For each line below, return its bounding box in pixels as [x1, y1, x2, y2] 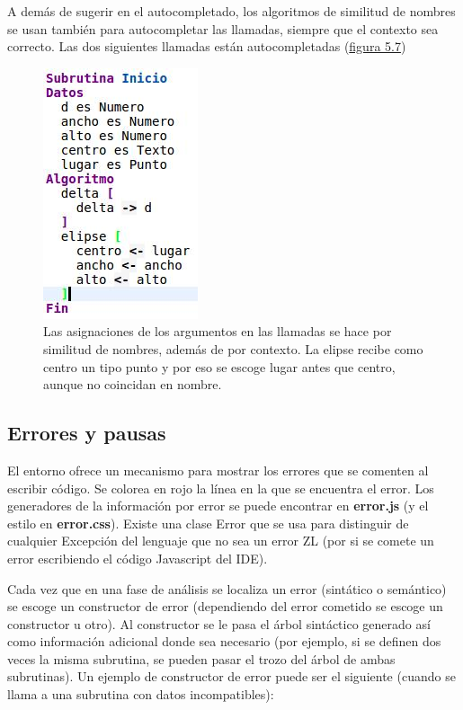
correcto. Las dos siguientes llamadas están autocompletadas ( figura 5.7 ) [7, 37, 406, 56]
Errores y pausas [7, 419, 166, 447]
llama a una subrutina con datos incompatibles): [7, 685, 274, 704]
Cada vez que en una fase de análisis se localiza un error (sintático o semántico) [7, 579, 447, 598]
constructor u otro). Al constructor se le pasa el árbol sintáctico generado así [7, 614, 431, 633]
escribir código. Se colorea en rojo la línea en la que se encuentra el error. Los [7, 478, 434, 497]
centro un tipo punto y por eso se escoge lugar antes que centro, [43, 357, 396, 376]
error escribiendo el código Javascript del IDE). [7, 548, 268, 567]
